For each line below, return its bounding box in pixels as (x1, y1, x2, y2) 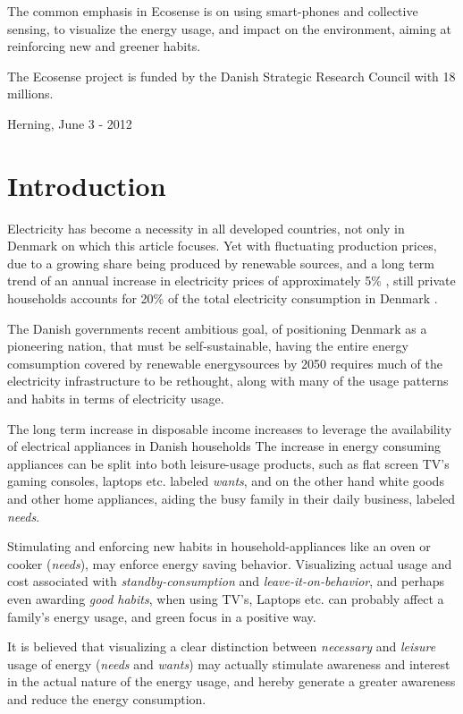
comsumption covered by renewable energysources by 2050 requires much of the (7, 353, 442, 372)
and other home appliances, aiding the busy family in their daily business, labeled (7, 489, 456, 507)
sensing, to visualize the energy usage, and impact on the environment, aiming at (7, 19, 451, 38)
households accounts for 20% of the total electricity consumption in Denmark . (7, 289, 438, 308)
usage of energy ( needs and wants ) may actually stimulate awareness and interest (7, 654, 450, 673)
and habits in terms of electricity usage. (7, 389, 224, 408)
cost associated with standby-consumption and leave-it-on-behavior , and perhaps (7, 572, 445, 591)
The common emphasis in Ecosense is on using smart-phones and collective (7, 2, 418, 20)
